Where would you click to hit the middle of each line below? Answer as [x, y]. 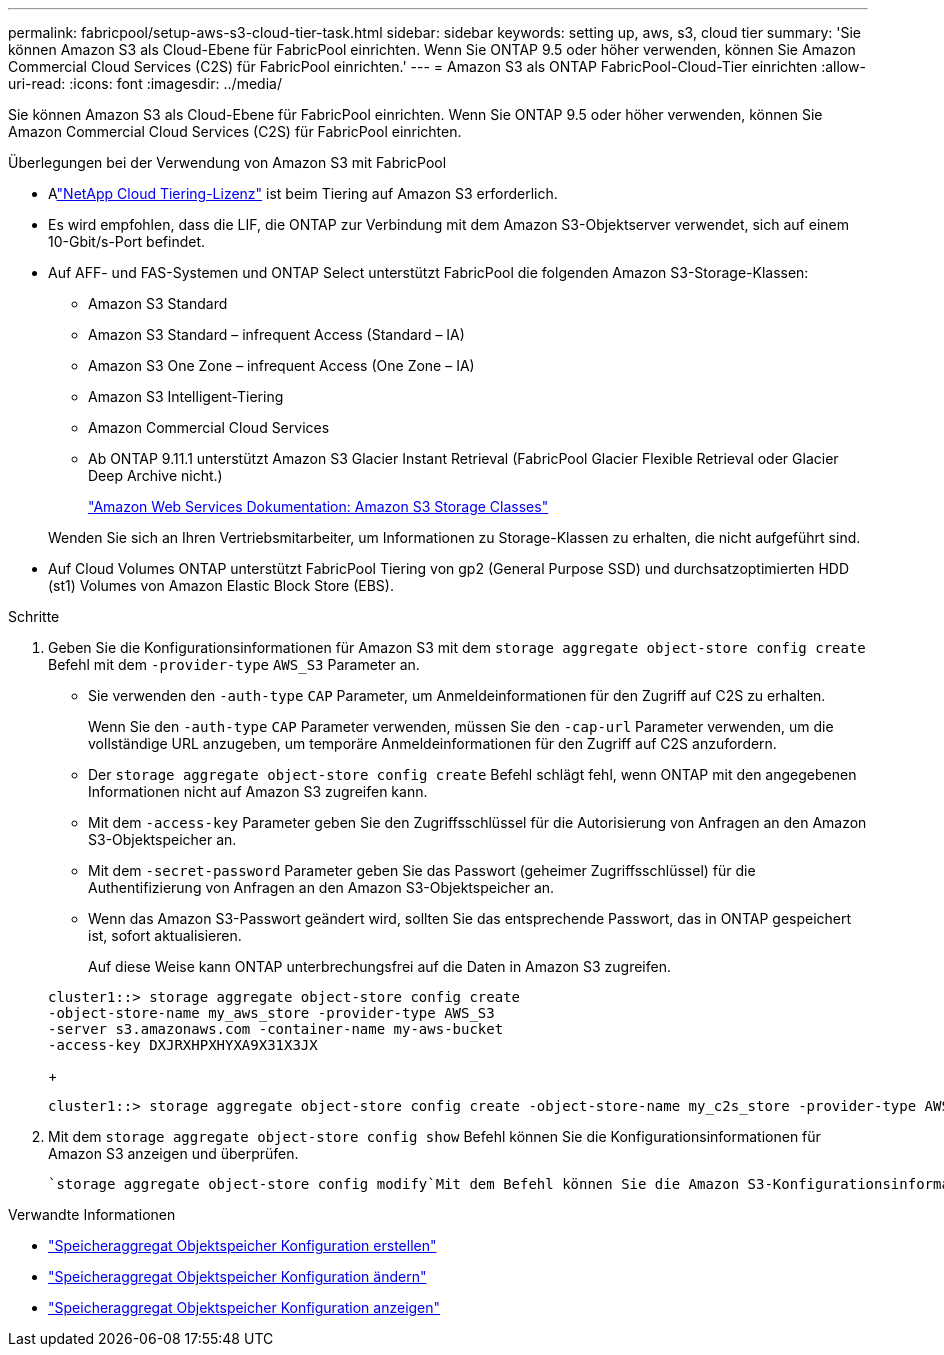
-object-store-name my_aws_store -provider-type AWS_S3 [271, 1013]
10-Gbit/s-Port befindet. [127, 241]
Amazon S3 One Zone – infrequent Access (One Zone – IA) [281, 365]
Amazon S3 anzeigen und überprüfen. [173, 1153]
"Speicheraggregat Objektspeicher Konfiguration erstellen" [242, 1245]
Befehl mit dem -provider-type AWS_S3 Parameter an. [234, 664]
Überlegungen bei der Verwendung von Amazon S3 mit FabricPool [227, 162]
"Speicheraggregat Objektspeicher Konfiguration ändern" [237, 1276]
